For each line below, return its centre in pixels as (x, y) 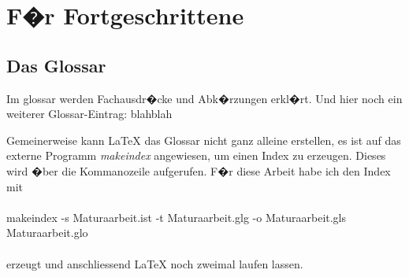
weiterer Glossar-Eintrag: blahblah (89, 114)
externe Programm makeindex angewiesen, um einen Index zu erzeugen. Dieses (196, 155)
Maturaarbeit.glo (47, 233)
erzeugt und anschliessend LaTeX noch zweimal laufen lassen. (155, 263)
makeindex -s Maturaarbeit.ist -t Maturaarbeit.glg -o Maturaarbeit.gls (177, 217)
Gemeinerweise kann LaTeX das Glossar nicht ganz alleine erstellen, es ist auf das (204, 140)
